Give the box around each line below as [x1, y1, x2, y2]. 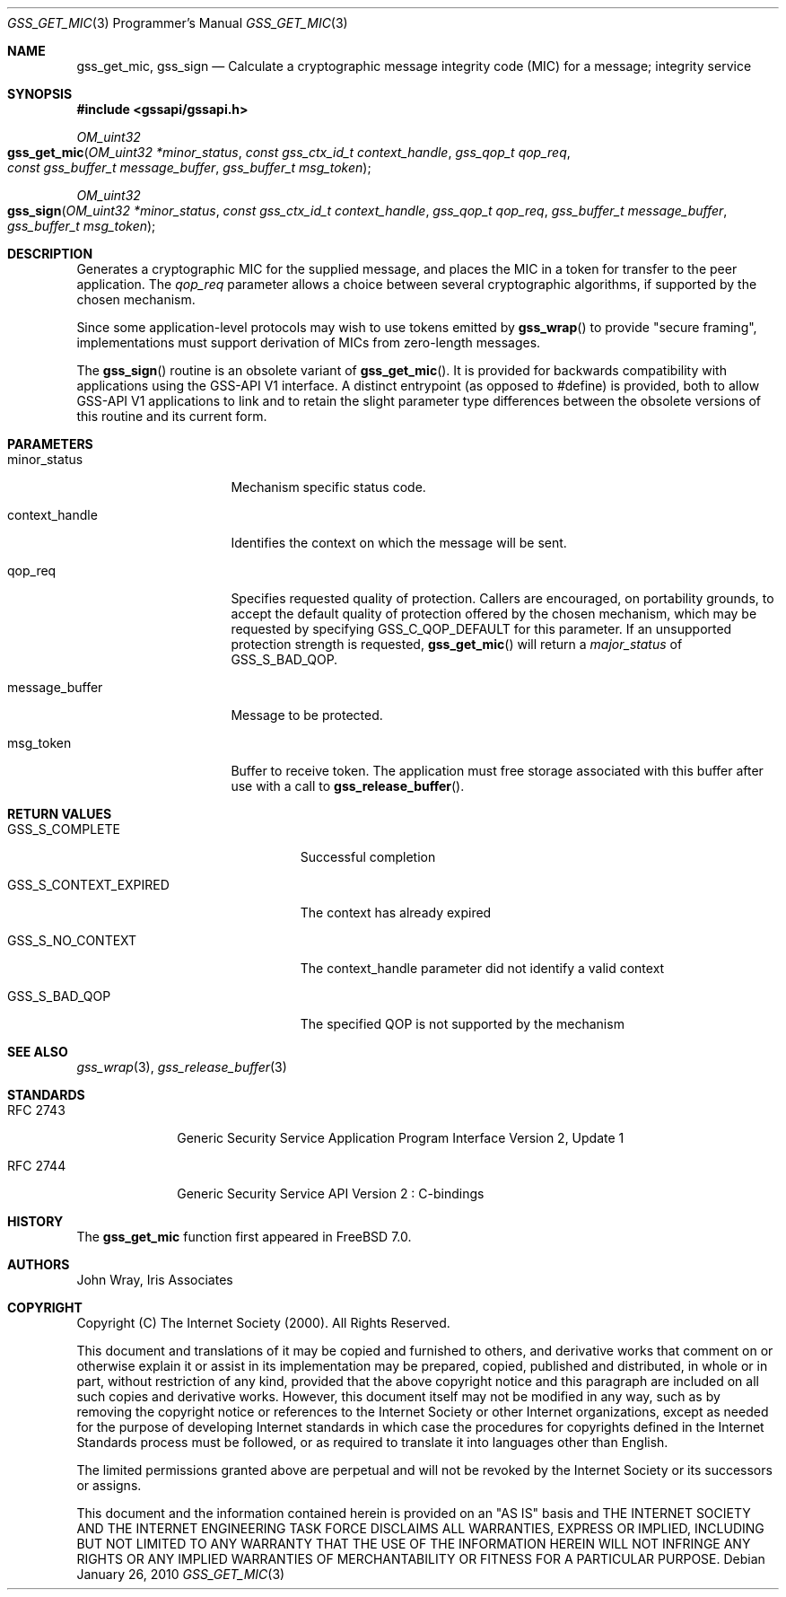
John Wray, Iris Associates [76, 1272, 233, 1287]
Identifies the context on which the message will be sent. [231, 535, 567, 550]
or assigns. [76, 1478, 142, 1493]
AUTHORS [7, 1257, 70, 1272]
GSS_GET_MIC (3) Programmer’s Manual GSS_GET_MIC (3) [7, 15, 348, 31]
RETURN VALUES [7, 806, 112, 821]
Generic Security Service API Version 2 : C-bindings [177, 1186, 485, 1201]
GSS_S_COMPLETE [7, 821, 120, 837]
